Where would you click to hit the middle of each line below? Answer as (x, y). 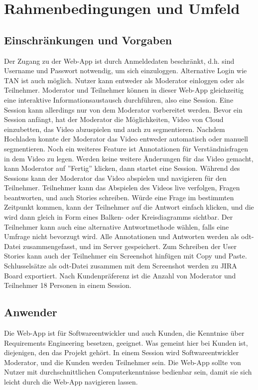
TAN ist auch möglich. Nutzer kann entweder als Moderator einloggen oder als (124, 80)
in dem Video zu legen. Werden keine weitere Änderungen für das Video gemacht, (129, 158)
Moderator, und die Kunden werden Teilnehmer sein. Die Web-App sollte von (123, 362)
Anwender (31, 312)
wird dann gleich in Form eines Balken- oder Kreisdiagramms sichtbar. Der (119, 217)
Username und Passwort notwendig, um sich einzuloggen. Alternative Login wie (126, 70)
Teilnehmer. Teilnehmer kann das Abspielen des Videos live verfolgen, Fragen (122, 188)
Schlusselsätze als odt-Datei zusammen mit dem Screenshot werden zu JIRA (121, 266)
